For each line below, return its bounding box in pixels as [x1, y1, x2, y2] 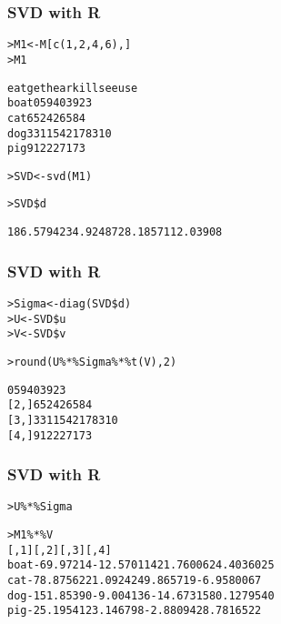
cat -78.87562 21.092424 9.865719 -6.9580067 [7, 574, 262, 588]
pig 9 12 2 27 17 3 [7, 142, 85, 156]
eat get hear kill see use [7, 81, 138, 95]
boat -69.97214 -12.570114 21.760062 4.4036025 [7, 559, 275, 572]
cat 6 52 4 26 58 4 [7, 111, 85, 125]
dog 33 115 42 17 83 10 [7, 126, 112, 140]
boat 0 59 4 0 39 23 [7, 96, 93, 110]
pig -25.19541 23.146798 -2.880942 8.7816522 [7, 604, 262, 618]
